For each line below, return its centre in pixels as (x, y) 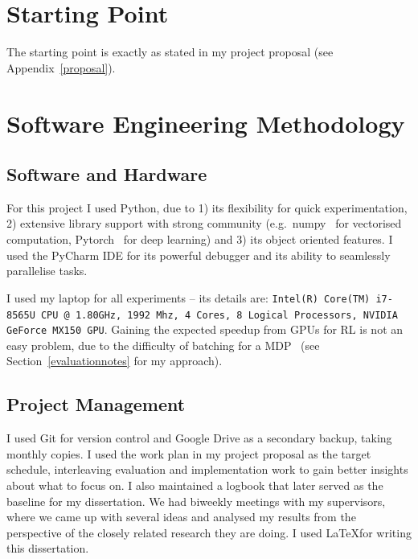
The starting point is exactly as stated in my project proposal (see (170, 52)
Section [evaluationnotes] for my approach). (115, 361)
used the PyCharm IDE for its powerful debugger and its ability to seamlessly (199, 255)
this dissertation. (48, 548)
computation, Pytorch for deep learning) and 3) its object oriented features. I (200, 239)
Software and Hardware (107, 174)
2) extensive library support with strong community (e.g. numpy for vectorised (204, 223)
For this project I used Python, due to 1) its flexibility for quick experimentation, (207, 207)
